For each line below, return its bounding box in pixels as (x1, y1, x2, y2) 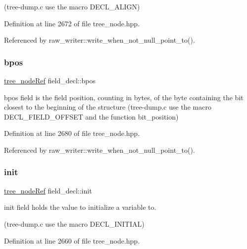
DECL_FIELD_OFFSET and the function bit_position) (4, 111, 179, 122)
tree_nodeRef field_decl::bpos (4, 75, 96, 85)
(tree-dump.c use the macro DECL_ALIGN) (4, 1, 140, 11)
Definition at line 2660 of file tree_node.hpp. (4, 235, 140, 246)
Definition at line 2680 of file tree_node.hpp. (4, 128, 140, 138)
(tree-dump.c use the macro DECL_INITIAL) (4, 218, 145, 229)
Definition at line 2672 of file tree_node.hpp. (4, 18, 140, 28)
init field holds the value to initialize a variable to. (4, 202, 156, 212)
